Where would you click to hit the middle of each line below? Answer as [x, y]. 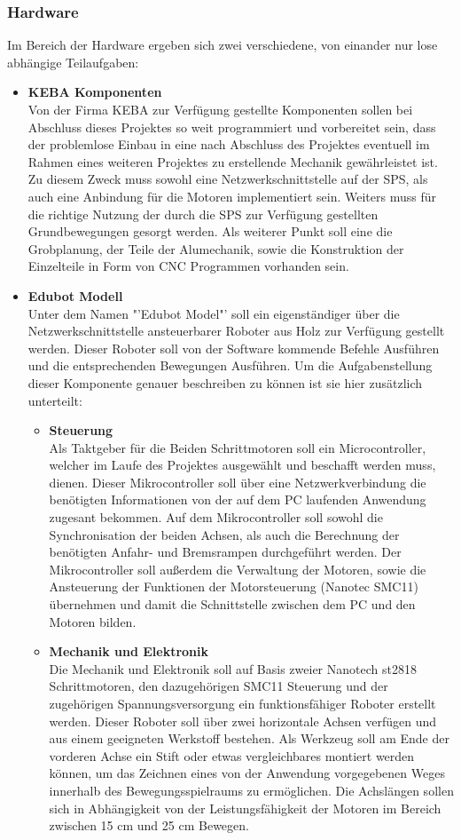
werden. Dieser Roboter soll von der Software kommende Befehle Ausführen [234, 348]
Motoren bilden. [93, 621]
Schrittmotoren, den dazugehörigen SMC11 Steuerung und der [219, 686]
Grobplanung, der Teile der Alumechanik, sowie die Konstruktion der [216, 248]
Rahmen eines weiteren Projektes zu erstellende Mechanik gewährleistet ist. [233, 161]
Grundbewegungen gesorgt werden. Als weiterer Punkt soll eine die [210, 231]
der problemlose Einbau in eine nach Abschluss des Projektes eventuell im [229, 144]
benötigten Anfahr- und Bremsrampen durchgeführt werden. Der [225, 552]
